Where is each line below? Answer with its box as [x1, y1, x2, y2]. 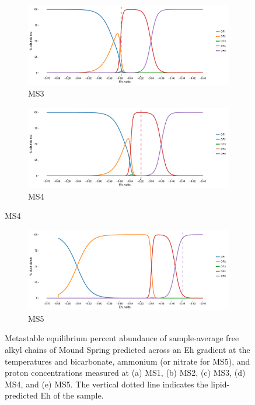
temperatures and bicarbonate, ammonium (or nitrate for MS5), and [5, 355, 250, 367]
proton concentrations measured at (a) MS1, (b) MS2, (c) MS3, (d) [5, 366, 246, 379]
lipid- [211, 377, 230, 390]
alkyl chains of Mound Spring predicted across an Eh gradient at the [5, 343, 250, 355]
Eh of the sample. [40, 389, 104, 401]
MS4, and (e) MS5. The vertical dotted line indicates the [5, 377, 208, 390]
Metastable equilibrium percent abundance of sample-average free [5, 332, 239, 344]
